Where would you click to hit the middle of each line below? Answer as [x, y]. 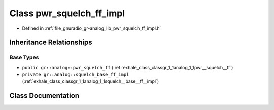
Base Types [24, 57]
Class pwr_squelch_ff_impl [67, 13]
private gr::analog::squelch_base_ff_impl [76, 75]
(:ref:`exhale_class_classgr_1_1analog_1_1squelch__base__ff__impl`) [91, 81]
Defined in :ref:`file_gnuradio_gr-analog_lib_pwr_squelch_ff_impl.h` [92, 28]
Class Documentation [44, 96]
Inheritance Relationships [51, 43]
